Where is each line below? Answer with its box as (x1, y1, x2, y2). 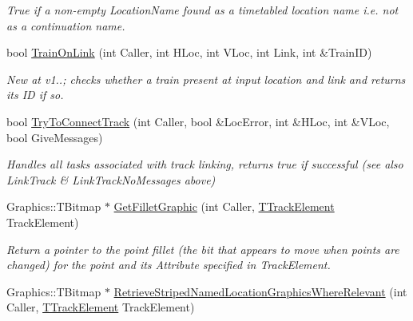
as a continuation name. (6, 17, 125, 34)
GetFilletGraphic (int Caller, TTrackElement (113, 198, 335, 215)
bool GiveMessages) (6, 129, 103, 145)
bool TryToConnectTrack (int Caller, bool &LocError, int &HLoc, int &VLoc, (6, 113, 390, 129)
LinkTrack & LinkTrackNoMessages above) (6, 171, 216, 188)
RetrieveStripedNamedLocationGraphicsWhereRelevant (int (113, 283, 407, 299)
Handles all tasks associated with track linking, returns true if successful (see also (6, 156, 403, 172)
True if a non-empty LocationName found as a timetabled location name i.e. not (6, 2, 399, 18)
